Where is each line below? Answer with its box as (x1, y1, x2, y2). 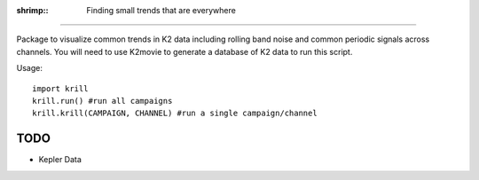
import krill (32, 83, 89, 93)
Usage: (16, 63, 43, 74)
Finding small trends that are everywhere (86, 5, 237, 15)
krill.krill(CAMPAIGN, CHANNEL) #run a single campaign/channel (32, 108, 318, 119)
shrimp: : (16, 5, 49, 15)
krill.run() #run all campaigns (32, 96, 173, 106)
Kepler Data (38, 154, 82, 165)
